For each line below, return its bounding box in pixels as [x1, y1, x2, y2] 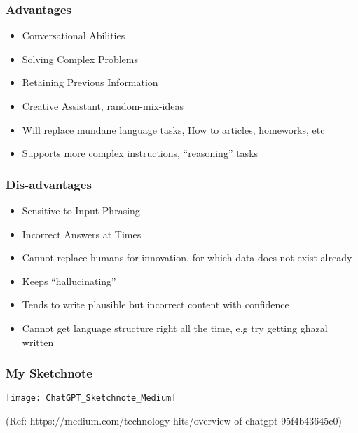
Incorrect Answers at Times [22, 226, 142, 241]
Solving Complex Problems [22, 51, 139, 66]
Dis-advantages [6, 175, 92, 193]
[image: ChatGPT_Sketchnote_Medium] [6, 393, 177, 404]
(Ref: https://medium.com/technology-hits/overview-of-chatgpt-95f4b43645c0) [6, 413, 342, 428]
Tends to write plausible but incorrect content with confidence [22, 297, 289, 312]
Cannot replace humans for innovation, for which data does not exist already [22, 250, 352, 265]
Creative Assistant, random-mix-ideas [22, 99, 184, 113]
